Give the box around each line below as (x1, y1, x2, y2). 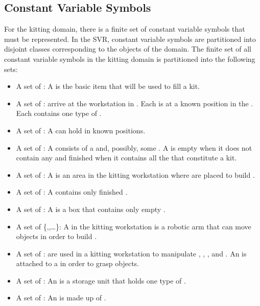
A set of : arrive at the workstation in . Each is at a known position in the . (16, 98, 253, 108)
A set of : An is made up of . (16, 292, 106, 303)
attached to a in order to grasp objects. (16, 258, 139, 269)
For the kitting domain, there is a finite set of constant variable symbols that (4, 23, 245, 34)
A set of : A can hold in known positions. (16, 125, 146, 135)
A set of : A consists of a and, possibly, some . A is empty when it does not (16, 142, 252, 153)
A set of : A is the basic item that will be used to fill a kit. (16, 81, 200, 91)
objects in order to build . (16, 231, 97, 242)
